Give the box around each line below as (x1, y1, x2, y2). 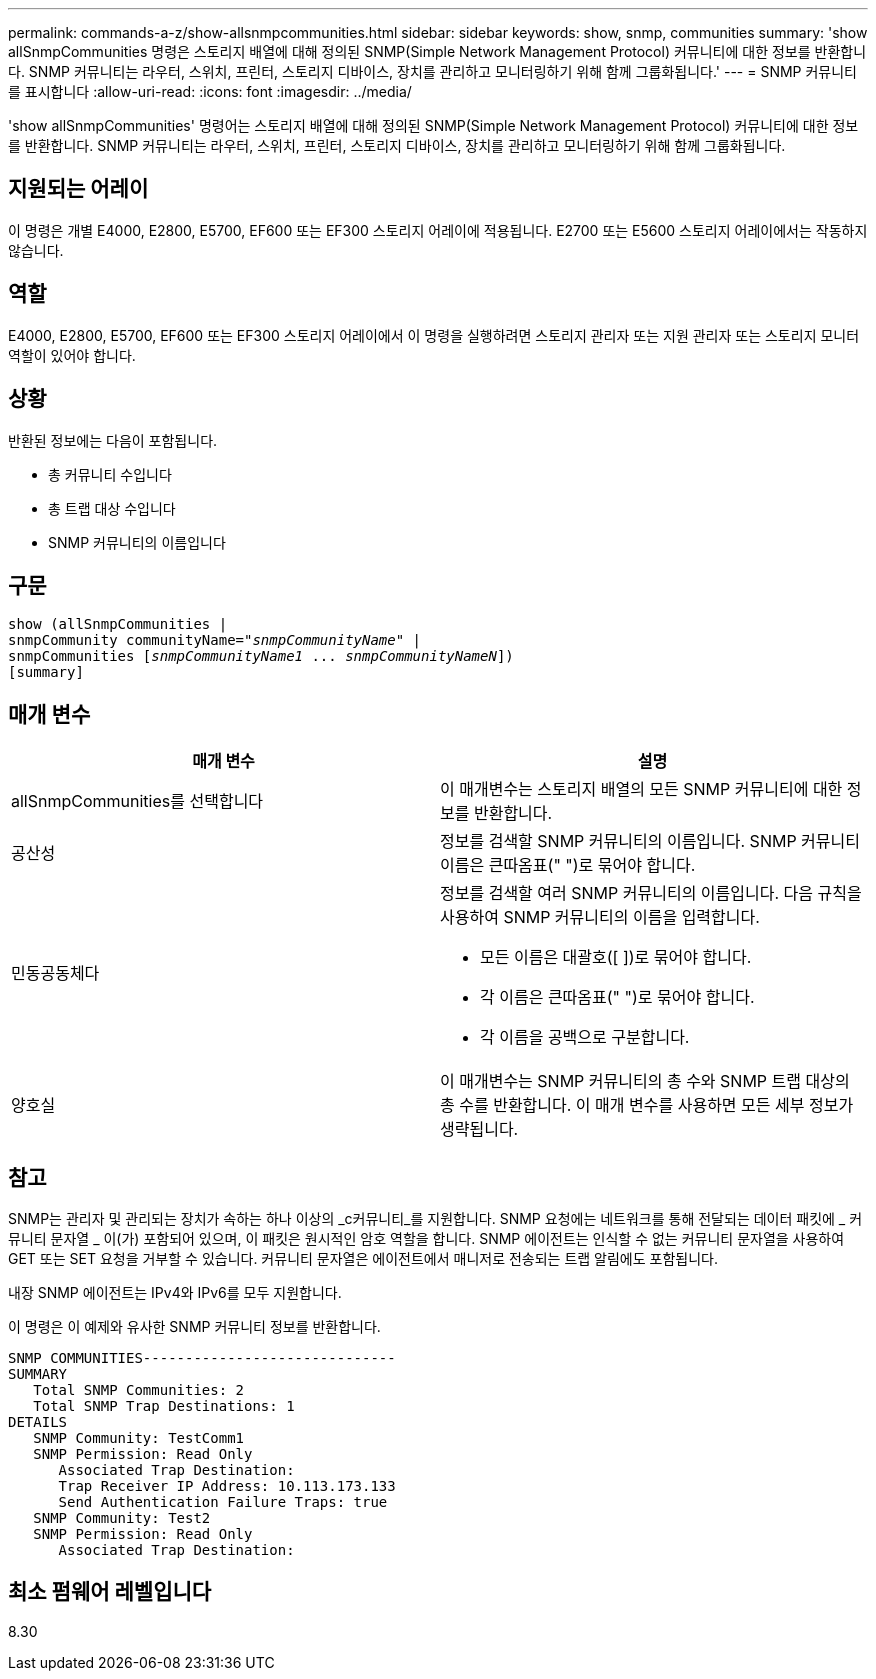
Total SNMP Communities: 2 (33, 1382, 245, 1399)
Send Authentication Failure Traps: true (58, 1494, 388, 1511)
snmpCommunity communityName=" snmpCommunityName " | (8, 632, 422, 649)
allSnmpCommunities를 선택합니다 (11, 791, 264, 812)
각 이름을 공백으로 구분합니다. (480, 1027, 690, 1048)
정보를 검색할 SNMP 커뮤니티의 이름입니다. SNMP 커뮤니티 (440, 831, 860, 852)
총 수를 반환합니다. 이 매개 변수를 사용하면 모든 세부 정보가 (440, 1095, 854, 1116)
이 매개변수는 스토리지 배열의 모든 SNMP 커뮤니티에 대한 (440, 779, 843, 800)
